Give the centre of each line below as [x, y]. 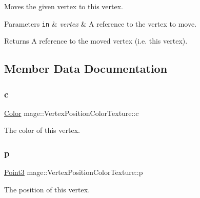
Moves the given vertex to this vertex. [64, 6]
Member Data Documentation [86, 68]
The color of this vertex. [42, 130]
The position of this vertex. [47, 189]
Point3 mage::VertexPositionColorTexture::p [74, 172]
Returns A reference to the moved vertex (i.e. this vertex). [96, 41]
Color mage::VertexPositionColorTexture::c [72, 113]
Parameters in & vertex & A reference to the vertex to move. [101, 23]
